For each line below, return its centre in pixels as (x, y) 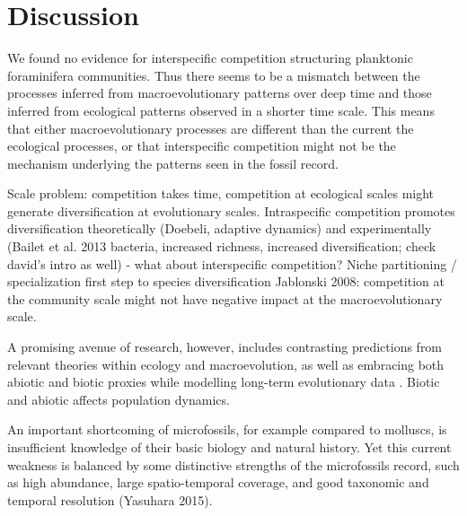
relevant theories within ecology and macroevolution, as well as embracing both (226, 364)
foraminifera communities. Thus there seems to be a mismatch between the (214, 75)
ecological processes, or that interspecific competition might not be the (202, 146)
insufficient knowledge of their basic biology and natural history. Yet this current (229, 447)
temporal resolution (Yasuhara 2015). (110, 499)
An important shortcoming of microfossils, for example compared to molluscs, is (227, 429)
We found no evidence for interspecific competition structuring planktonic (210, 58)
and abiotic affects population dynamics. (119, 399)
